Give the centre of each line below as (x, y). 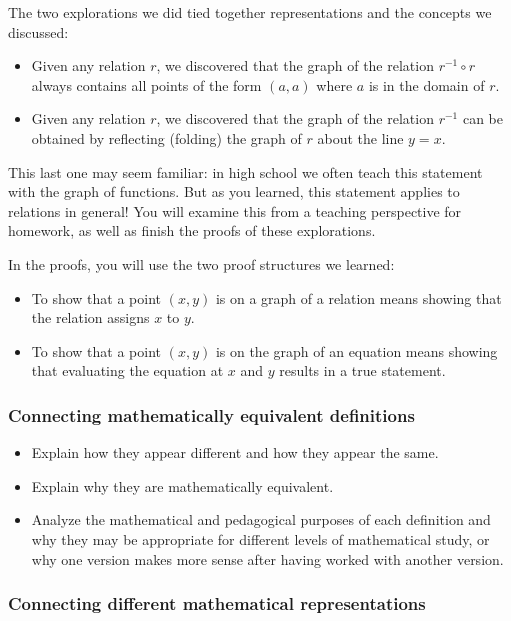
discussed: (38, 31)
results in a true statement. (362, 370)
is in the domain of (426, 84)
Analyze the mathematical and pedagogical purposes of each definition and (261, 519)
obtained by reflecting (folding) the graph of (166, 137)
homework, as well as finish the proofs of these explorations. (192, 230)
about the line (360, 137)
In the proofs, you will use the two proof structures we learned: (201, 263)
